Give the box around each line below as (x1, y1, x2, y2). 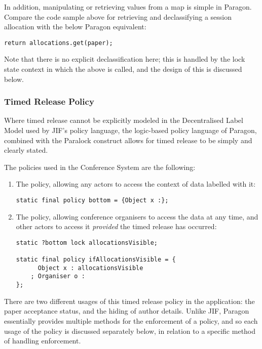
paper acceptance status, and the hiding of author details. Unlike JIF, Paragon (4, 306, 249, 316)
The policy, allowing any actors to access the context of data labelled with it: (16, 179, 256, 189)
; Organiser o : (30, 273, 85, 280)
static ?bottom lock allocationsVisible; (16, 239, 158, 246)
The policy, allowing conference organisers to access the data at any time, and (16, 211, 258, 222)
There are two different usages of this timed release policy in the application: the (4, 295, 255, 306)
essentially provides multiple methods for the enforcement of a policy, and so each (4, 315, 258, 326)
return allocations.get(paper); (4, 39, 113, 47)
